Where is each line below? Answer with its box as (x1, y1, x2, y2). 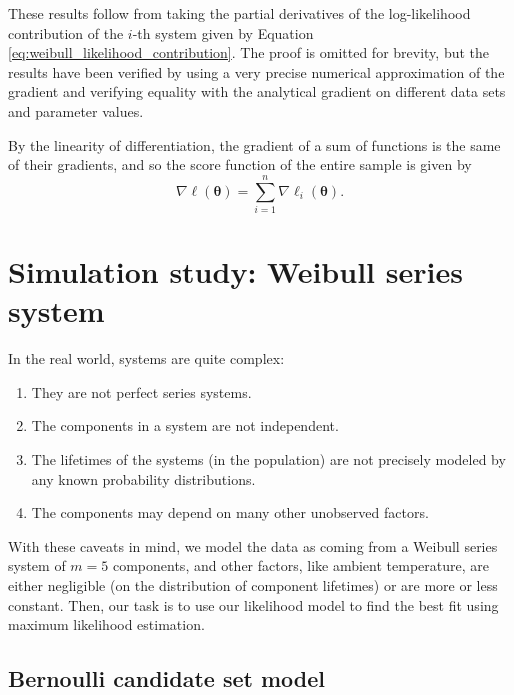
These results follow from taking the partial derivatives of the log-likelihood (8, 3, 471, 23)
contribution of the (8, 22, 124, 43)
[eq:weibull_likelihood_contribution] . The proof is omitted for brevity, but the (8, 42, 490, 63)
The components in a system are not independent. (31, 415, 339, 436)
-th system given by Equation (132, 22, 314, 43)
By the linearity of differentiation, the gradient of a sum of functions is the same (8, 134, 501, 155)
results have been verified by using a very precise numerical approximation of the (8, 61, 505, 82)
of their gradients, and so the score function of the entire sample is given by (8, 154, 472, 175)
